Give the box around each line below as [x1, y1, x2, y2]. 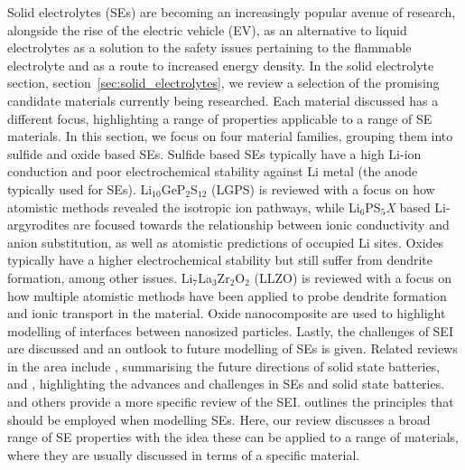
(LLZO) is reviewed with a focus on [254, 268, 451, 287]
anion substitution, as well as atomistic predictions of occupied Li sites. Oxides [7, 232, 444, 251]
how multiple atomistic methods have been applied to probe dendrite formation [7, 286, 447, 305]
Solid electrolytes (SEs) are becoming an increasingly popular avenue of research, [7, 3, 456, 21]
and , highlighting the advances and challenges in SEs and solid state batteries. [7, 374, 445, 393]
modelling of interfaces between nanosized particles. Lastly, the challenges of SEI [7, 321, 453, 340]
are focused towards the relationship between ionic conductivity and [73, 215, 450, 234]
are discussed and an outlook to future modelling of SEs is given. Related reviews [7, 339, 458, 358]
